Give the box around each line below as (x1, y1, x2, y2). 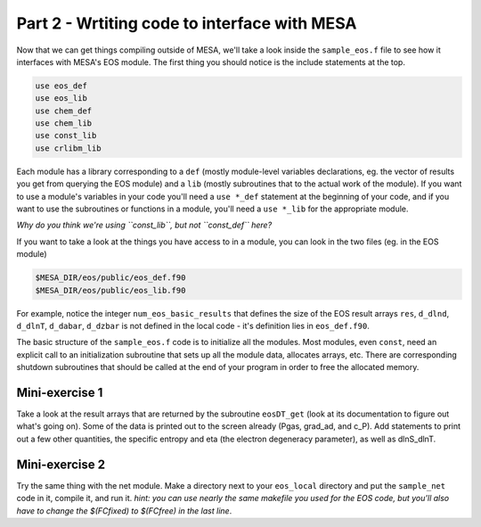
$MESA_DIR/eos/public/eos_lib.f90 (35, 285, 186, 295)
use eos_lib (35, 94, 88, 103)
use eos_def (35, 80, 88, 91)
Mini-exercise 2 (16, 457, 106, 472)
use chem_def (35, 105, 93, 116)
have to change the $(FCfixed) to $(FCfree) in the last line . (16, 505, 232, 516)
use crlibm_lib (35, 143, 102, 153)
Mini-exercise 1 (16, 384, 103, 400)
